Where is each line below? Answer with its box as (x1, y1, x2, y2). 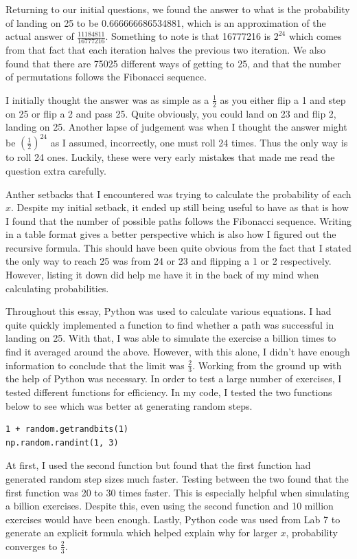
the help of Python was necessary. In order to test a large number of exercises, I (5, 371, 342, 386)
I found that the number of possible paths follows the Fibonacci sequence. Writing (5, 213, 352, 228)
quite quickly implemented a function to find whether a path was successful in (5, 317, 334, 331)
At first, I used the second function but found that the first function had (5, 458, 311, 472)
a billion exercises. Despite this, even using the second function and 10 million (5, 498, 334, 513)
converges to (5, 538, 58, 553)
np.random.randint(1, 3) (5, 437, 119, 448)
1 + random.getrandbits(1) (5, 424, 128, 435)
